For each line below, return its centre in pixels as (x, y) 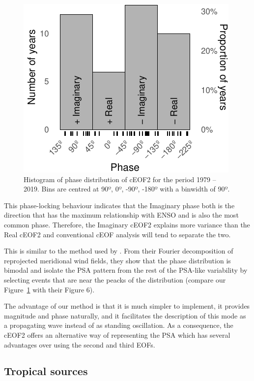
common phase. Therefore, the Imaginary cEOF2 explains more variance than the (127, 224)
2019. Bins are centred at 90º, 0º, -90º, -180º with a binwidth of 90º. (127, 189)
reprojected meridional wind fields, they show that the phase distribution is (117, 260)
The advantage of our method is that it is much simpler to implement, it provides (127, 306)
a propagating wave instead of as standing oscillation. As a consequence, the (119, 325)
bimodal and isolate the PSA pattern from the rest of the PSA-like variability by (126, 270)
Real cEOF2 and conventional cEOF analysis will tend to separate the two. (117, 234)
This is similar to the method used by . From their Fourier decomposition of (119, 251)
